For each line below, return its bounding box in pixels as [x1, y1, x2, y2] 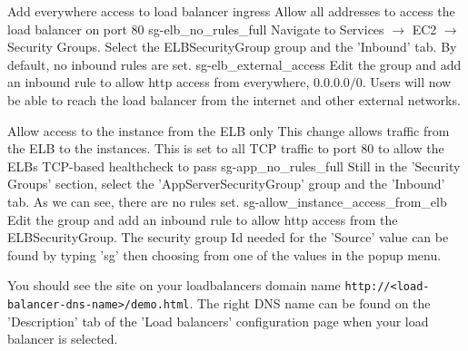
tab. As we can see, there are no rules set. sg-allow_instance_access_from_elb [7, 191, 447, 210]
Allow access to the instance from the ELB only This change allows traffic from [7, 121, 450, 140]
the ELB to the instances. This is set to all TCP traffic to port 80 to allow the [7, 139, 444, 158]
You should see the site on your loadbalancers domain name [7, 276, 341, 295]
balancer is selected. [7, 329, 118, 348]
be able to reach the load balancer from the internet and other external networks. [7, 90, 461, 109]
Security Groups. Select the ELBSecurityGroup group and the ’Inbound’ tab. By [7, 37, 457, 56]
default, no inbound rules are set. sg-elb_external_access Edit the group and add [7, 54, 462, 73]
